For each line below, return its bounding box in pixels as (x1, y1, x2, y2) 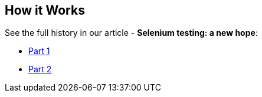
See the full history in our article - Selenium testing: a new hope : (5, 28, 258, 38)
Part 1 (28, 46, 50, 56)
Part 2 (28, 64, 52, 75)
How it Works (5, 3, 85, 18)
